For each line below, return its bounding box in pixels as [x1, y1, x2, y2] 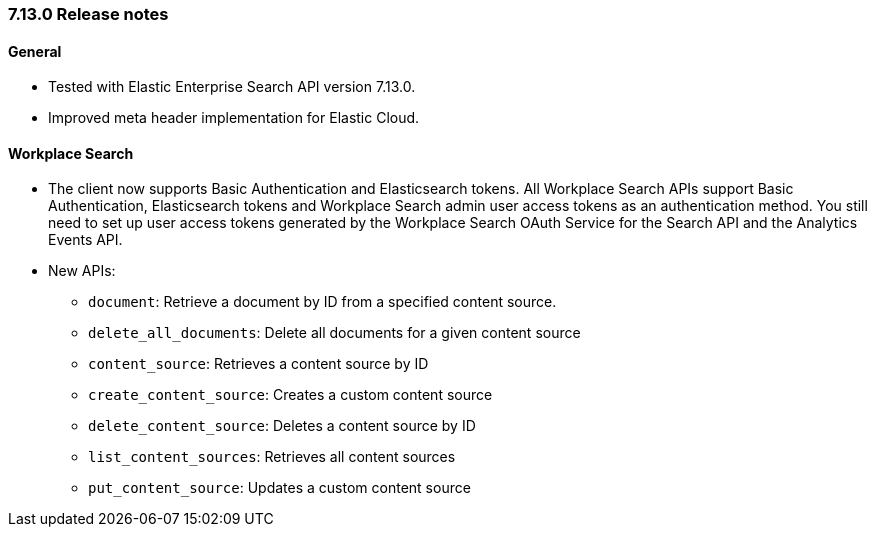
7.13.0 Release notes [8, 4, 169, 24]
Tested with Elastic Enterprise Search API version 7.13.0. [48, 78, 416, 96]
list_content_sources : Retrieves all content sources [88, 448, 456, 466]
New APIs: [48, 262, 116, 280]
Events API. [48, 231, 123, 249]
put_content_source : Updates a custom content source [88, 479, 471, 497]
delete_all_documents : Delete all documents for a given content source [88, 324, 581, 342]
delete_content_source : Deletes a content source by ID [88, 417, 476, 435]
